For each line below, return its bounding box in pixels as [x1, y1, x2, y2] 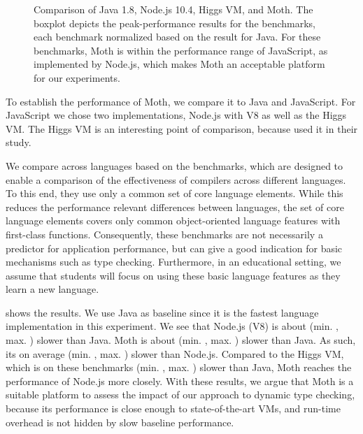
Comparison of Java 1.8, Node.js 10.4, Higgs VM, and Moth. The [34, 2, 313, 16]
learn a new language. [6, 282, 99, 296]
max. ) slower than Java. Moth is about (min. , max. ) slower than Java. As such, [6, 333, 356, 347]
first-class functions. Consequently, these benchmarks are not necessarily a [6, 226, 323, 241]
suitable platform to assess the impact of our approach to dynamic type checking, [6, 387, 355, 402]
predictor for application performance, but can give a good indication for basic [6, 240, 343, 255]
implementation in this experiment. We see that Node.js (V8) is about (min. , [6, 319, 339, 333]
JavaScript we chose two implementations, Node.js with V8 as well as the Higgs [6, 108, 347, 122]
